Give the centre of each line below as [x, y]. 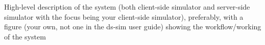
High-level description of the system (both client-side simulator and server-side [127, 7]
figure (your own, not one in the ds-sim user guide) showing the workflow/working [133, 27]
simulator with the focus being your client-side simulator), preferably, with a [124, 16]
